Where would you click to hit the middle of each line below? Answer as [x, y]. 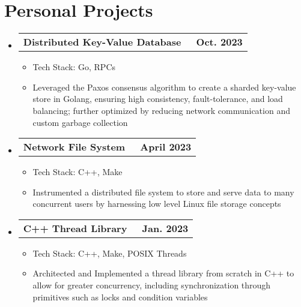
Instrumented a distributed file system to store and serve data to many [163, 192]
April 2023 [166, 147]
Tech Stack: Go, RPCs [74, 67]
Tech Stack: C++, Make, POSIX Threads [110, 253]
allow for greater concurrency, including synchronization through [152, 285]
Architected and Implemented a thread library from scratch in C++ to [163, 273]
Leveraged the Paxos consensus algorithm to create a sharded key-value [164, 87]
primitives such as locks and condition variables [120, 297]
